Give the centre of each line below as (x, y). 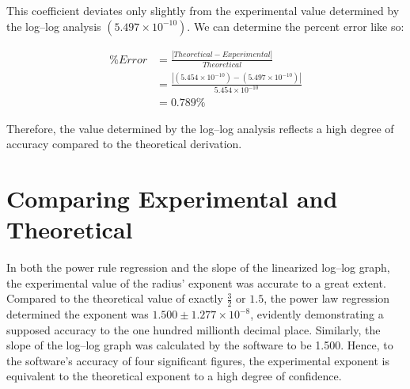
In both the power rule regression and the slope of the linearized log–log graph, (198, 267)
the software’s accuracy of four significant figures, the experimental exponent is (198, 360)
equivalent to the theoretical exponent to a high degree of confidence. (174, 376)
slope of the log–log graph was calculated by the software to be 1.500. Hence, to (200, 345)
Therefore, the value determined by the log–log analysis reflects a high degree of (200, 128)
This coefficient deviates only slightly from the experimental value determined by (203, 10)
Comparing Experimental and (172, 198)
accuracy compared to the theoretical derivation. (124, 144)
